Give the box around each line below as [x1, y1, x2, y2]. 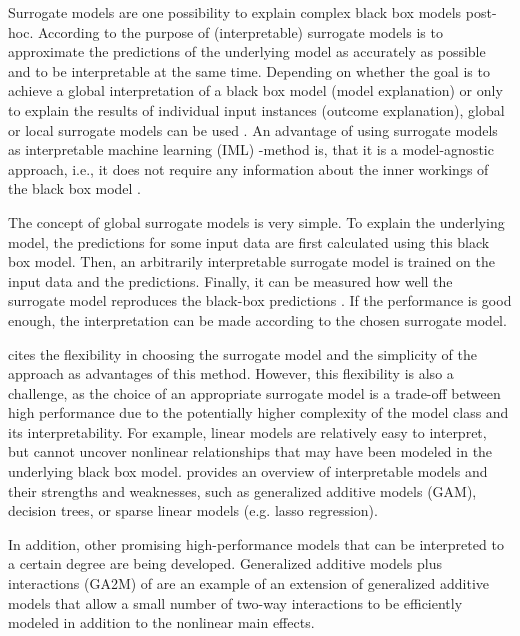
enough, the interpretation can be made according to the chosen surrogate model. [8, 309, 507, 330]
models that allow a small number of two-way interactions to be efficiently [8, 592, 463, 613]
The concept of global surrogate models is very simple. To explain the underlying [8, 211, 505, 232]
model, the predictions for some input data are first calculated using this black [8, 231, 490, 252]
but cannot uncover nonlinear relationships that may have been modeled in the [8, 441, 493, 462]
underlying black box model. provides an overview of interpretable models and [8, 461, 488, 482]
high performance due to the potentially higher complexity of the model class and [8, 402, 509, 423]
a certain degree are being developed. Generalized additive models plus [8, 553, 443, 574]
